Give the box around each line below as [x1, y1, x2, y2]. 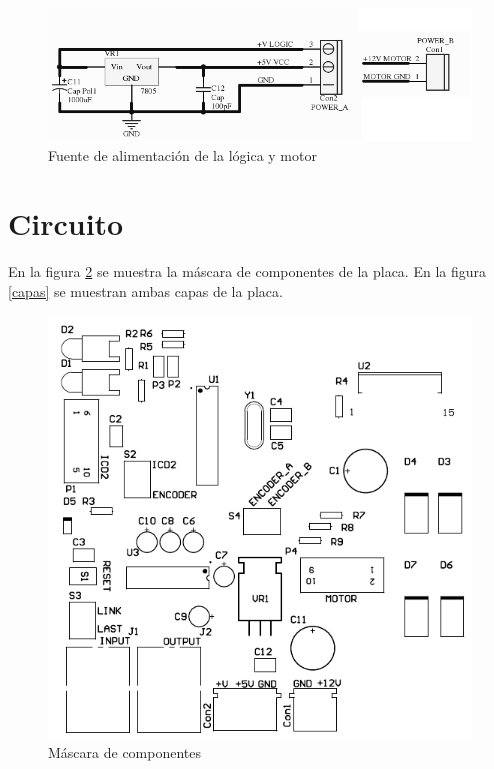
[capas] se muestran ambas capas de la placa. [8, 280, 283, 301]
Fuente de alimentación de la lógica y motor [48, 144, 317, 165]
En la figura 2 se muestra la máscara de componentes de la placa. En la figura [8, 261, 487, 282]
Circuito [8, 203, 124, 244]
